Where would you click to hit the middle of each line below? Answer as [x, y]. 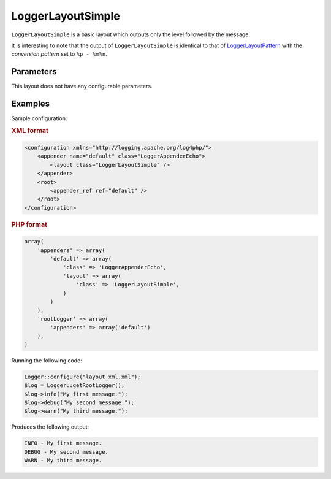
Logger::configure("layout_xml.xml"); [82, 377]
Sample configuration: [39, 118]
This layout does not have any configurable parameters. [82, 86]
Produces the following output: [50, 427]
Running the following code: [47, 360]
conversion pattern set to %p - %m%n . [59, 54]
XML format [30, 131]
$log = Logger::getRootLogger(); [74, 385]
